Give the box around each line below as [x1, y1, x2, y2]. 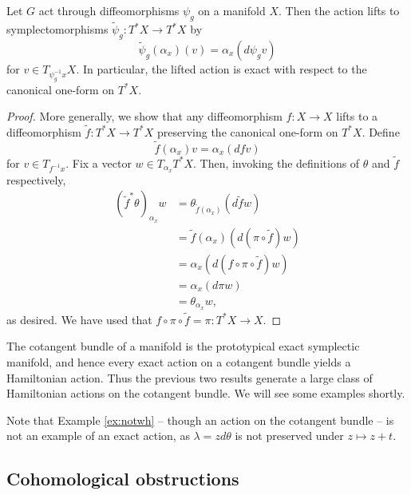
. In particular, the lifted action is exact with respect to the [76, 60, 367, 77]
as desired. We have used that [6, 311, 152, 327]
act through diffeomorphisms [38, 2, 180, 18]
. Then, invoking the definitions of [192, 154, 360, 171]
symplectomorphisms [6, 21, 109, 38]
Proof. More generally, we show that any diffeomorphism [6, 108, 283, 125]
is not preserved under [235, 427, 344, 444]
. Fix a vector [65, 154, 132, 171]
